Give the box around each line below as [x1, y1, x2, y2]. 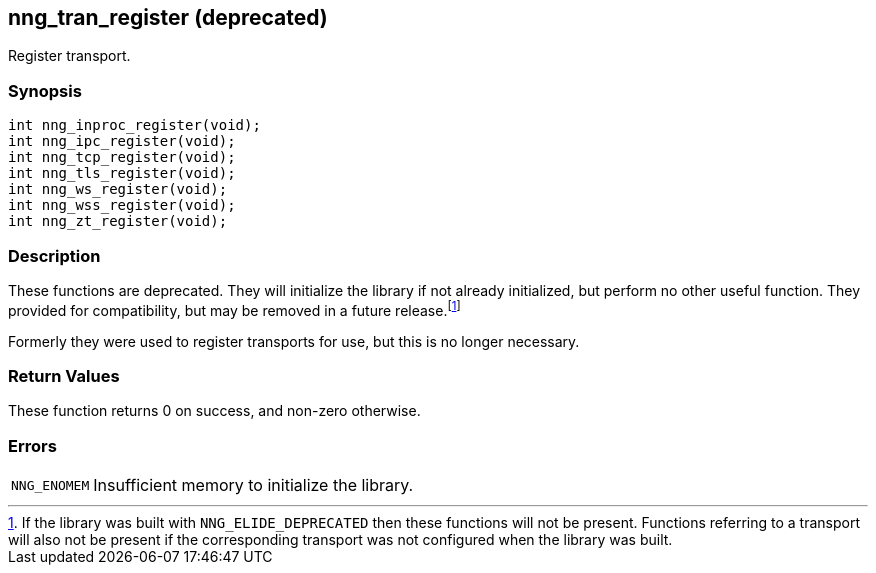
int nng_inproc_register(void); [8, 117, 261, 134]
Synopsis [8, 80, 82, 101]
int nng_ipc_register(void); [8, 133, 236, 150]
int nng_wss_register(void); [8, 197, 236, 214]
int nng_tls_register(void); [8, 165, 236, 182]
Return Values [8, 365, 120, 386]
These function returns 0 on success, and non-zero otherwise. [8, 402, 421, 420]
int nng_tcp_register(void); [8, 149, 236, 166]
